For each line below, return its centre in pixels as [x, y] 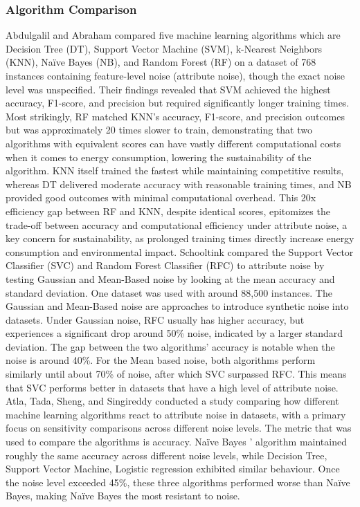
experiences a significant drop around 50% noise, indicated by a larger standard [174, 333]
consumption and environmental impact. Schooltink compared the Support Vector [180, 251]
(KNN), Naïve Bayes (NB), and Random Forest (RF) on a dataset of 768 [161, 62]
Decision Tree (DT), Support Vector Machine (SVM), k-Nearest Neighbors [164, 48]
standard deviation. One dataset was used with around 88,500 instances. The [169, 292]
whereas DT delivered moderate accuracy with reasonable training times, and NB [179, 184]
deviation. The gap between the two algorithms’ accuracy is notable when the [170, 346]
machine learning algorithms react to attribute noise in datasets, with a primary [176, 414]
